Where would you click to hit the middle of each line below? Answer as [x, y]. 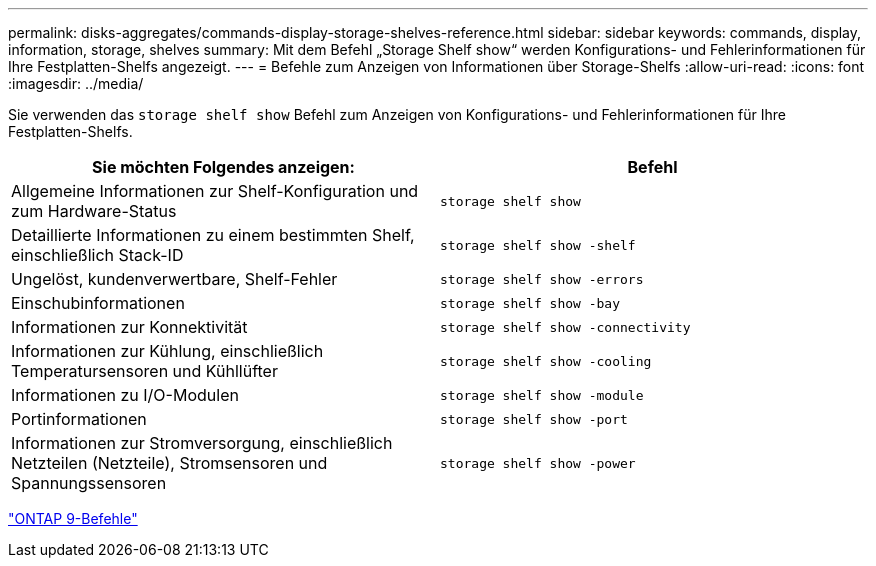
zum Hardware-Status [94, 211]
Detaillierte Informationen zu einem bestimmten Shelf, [213, 235]
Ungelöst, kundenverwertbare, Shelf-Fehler [174, 279]
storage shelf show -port [534, 419]
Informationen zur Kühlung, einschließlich [167, 351]
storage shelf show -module [542, 395]
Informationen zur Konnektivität [129, 327]
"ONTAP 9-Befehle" [73, 518]
